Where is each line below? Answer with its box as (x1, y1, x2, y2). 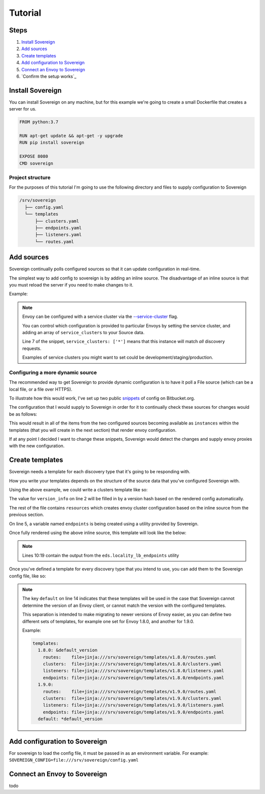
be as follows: (9, 411, 37, 417)
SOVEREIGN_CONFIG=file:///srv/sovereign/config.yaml (9, 757, 139, 763)
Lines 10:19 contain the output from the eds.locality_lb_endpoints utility (22, 552, 179, 558)
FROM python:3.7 (19, 119, 59, 125)
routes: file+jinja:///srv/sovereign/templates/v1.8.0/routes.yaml (43, 654, 217, 660)
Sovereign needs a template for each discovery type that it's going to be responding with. (9, 469, 191, 475)
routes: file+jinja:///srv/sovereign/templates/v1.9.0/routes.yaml (43, 688, 217, 694)
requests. (22, 345, 42, 351)
